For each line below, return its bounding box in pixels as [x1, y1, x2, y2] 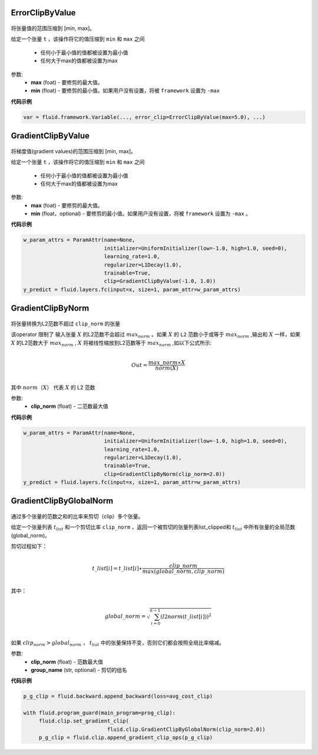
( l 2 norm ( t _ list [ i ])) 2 [160, 612, 212, 620]
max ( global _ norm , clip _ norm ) [142, 568, 225, 575]
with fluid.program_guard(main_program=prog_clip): [23, 710, 176, 716]
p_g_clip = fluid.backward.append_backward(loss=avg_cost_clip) [23, 693, 213, 700]
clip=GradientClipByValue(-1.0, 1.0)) [104, 278, 216, 285]
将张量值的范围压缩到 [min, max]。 [11, 25, 95, 32]
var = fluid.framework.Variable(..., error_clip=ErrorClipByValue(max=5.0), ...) [23, 114, 266, 120]
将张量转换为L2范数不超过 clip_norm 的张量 [11, 320, 121, 327]
